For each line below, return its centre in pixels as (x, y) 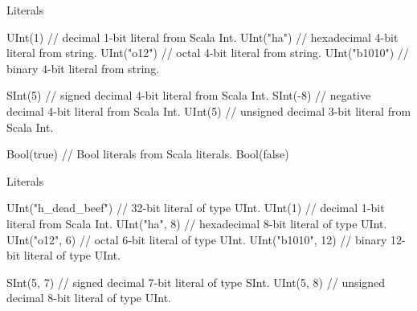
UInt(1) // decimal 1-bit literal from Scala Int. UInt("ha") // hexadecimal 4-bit (202, 37)
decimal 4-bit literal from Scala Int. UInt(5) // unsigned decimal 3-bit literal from (209, 110)
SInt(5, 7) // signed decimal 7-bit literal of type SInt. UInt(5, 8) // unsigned (196, 282)
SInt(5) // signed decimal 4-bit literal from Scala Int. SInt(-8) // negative (189, 95)
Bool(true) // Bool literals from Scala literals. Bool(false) (148, 154)
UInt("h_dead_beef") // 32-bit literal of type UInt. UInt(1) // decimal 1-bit (196, 208)
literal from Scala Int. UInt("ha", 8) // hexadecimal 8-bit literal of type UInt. (197, 223)
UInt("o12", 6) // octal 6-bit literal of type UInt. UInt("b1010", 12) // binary (197, 239)
